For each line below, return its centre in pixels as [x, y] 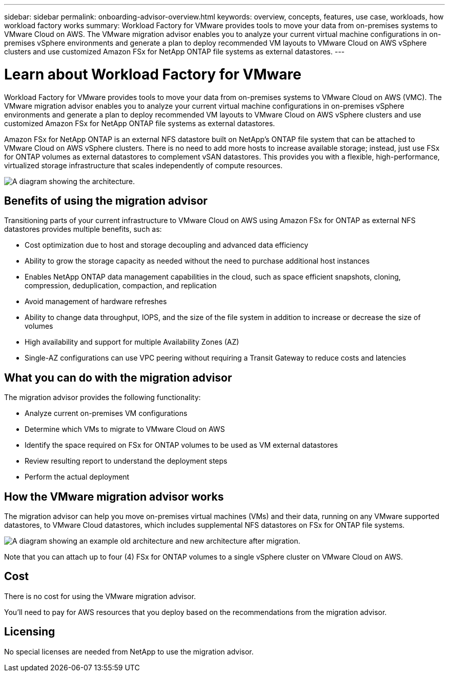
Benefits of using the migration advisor [106, 201]
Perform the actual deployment [77, 477]
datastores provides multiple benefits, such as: [83, 229]
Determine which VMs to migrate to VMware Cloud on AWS [125, 429]
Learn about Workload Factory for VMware [153, 74]
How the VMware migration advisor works [114, 496]
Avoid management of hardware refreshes [96, 302]
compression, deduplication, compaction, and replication [121, 286]
